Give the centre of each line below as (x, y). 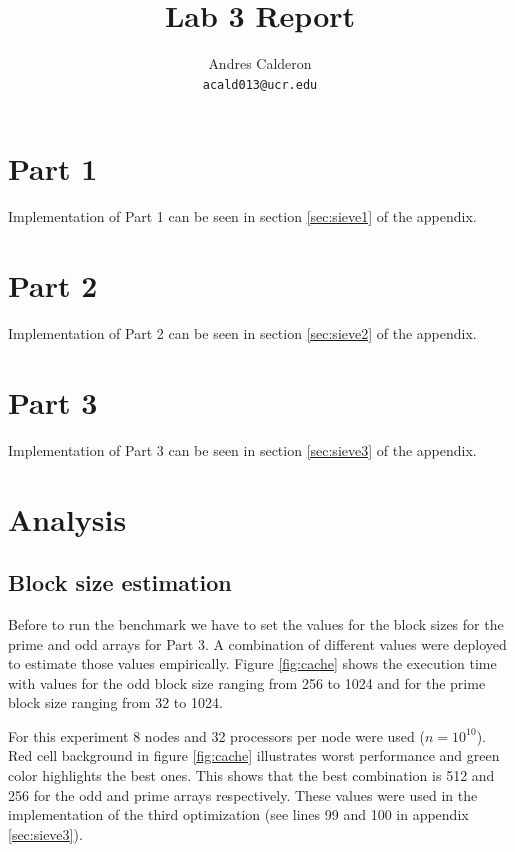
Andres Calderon (260, 63)
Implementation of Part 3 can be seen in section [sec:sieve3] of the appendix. (242, 449)
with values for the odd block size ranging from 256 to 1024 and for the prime (247, 682)
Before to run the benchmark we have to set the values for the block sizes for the (256, 623)
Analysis (67, 518)
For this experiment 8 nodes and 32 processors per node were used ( (216, 735)
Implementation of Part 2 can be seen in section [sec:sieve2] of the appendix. (242, 333)
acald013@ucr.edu (260, 84)
